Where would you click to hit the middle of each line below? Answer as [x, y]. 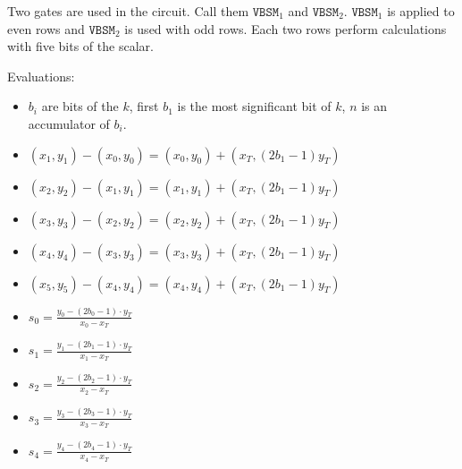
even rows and [46, 28]
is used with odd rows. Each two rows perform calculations [286, 28]
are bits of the [80, 106]
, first [144, 106]
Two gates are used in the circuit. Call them [128, 11]
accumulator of [69, 123]
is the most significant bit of [254, 106]
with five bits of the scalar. [80, 46]
